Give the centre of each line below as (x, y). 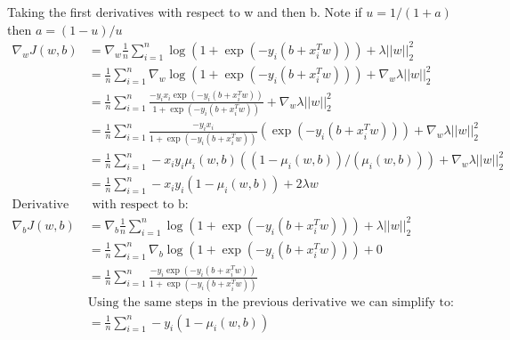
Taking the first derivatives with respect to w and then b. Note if (185, 12)
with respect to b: (140, 205)
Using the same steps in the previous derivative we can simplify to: (271, 302)
